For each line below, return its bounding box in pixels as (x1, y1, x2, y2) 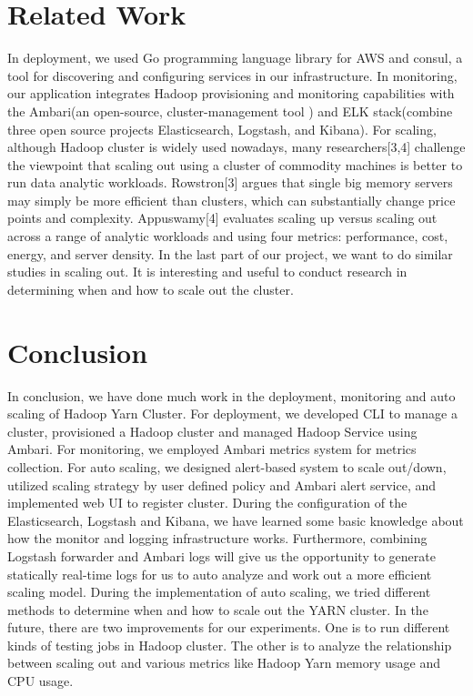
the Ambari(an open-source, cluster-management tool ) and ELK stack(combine (7, 101, 453, 120)
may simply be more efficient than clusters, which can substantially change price (7, 190, 456, 209)
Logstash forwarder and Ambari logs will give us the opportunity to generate (7, 546, 436, 565)
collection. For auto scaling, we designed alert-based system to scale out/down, (7, 457, 447, 476)
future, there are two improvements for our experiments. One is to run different (7, 618, 450, 637)
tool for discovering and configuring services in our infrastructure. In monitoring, (7, 66, 458, 85)
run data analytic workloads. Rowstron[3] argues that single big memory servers (7, 173, 453, 192)
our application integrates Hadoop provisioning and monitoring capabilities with (7, 84, 455, 103)
